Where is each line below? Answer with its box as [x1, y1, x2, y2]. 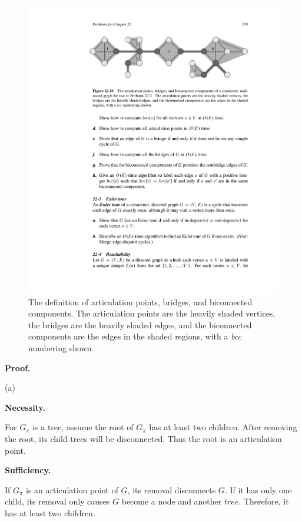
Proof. [5, 361, 31, 374]
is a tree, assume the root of [32, 421, 134, 433]
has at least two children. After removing [149, 421, 297, 433]
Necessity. [5, 401, 46, 413]
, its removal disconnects [127, 483, 216, 496]
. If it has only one [224, 483, 292, 496]
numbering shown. [28, 342, 94, 354]
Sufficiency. [5, 464, 51, 476]
